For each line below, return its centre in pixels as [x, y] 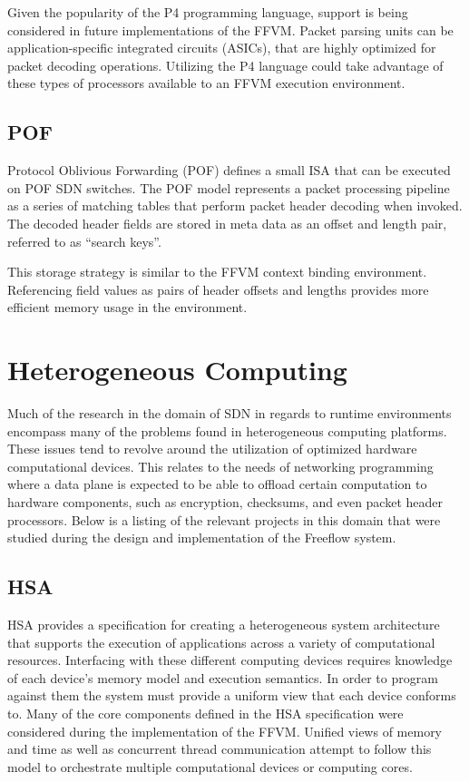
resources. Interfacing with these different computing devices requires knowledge [230, 660]
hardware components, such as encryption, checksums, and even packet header [225, 502]
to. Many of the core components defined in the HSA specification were [205, 713]
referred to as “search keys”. [84, 241]
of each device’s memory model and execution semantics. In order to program [223, 677]
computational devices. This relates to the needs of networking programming [220, 466]
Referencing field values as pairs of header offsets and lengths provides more [218, 289]
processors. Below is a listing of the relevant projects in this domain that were [224, 519]
